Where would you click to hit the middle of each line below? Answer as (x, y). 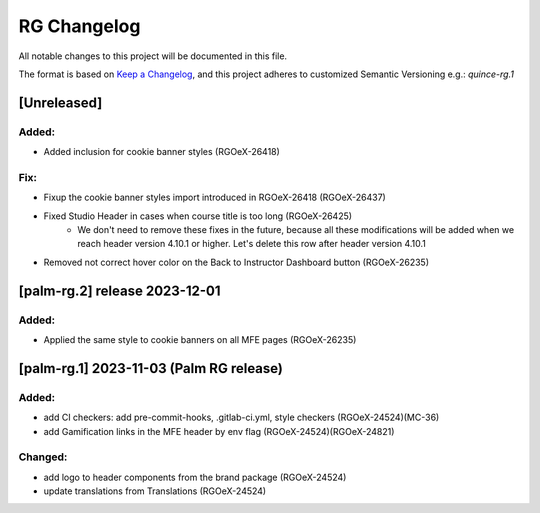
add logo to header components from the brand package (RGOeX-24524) (195, 477)
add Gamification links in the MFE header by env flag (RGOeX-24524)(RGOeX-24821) (219, 431)
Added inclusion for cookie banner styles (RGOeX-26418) (161, 152)
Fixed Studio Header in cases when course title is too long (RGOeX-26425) (198, 216)
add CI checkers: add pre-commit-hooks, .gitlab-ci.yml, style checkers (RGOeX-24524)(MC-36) (241, 417)
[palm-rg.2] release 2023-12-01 (119, 290)
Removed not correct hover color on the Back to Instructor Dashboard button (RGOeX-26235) (236, 262)
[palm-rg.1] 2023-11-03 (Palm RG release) (151, 368)
